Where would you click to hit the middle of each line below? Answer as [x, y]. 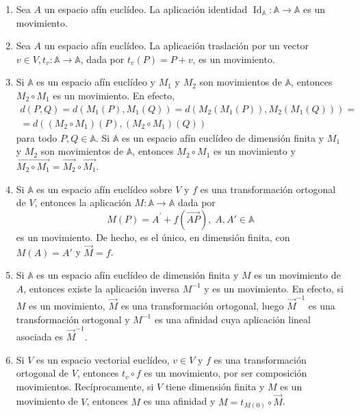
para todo [37, 137]
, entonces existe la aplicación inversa [102, 288]
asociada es [39, 337]
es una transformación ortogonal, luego [202, 306]
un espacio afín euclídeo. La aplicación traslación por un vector [176, 46]
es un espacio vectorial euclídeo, [103, 359]
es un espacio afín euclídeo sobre [104, 189]
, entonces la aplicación [83, 202]
